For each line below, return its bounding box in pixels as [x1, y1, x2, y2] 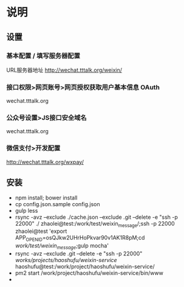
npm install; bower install [15, 194, 78, 201]
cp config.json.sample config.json [15, 200, 100, 207]
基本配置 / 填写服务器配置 [6, 51, 81, 60]
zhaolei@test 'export [15, 227, 67, 235]
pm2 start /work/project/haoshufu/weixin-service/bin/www [15, 269, 164, 277]
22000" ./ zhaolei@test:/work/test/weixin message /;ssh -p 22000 [15, 220, 175, 229]
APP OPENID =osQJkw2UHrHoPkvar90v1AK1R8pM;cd [15, 234, 145, 243]
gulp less [15, 207, 38, 214]
